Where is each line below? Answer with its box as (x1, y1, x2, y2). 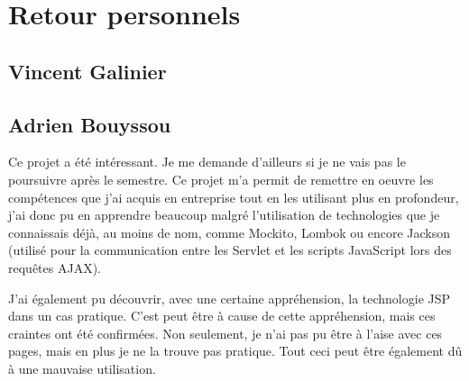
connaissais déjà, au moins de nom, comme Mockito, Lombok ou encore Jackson (8, 222, 450, 241)
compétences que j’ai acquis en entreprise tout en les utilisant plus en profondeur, (8, 187, 459, 206)
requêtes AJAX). (8, 258, 101, 277)
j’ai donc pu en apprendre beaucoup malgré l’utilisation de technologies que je (8, 205, 440, 224)
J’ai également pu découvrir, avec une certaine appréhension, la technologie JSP (8, 288, 451, 307)
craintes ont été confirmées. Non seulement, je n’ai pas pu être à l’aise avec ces (8, 323, 443, 342)
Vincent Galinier (8, 57, 167, 85)
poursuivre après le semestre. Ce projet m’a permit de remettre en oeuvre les (8, 169, 434, 188)
